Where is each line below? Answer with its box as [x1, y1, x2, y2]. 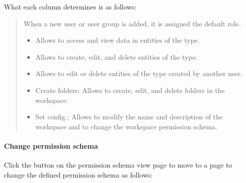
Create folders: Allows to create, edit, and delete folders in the [35, 85, 225, 95]
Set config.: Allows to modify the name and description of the [35, 111, 223, 122]
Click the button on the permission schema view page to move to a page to [4, 160, 232, 170]
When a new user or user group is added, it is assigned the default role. [23, 18, 241, 28]
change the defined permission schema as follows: [4, 169, 153, 180]
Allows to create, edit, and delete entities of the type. [35, 51, 198, 62]
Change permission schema [4, 140, 98, 151]
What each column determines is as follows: [4, 1, 137, 11]
